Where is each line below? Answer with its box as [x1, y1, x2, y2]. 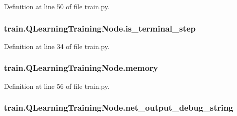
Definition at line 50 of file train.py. [4, 1, 109, 11]
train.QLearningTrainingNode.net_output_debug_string [4, 101, 234, 114]
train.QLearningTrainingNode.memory [4, 62, 158, 74]
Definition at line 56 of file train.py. [4, 81, 109, 91]
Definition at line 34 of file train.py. [4, 41, 109, 51]
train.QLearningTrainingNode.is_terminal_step [4, 22, 196, 34]
